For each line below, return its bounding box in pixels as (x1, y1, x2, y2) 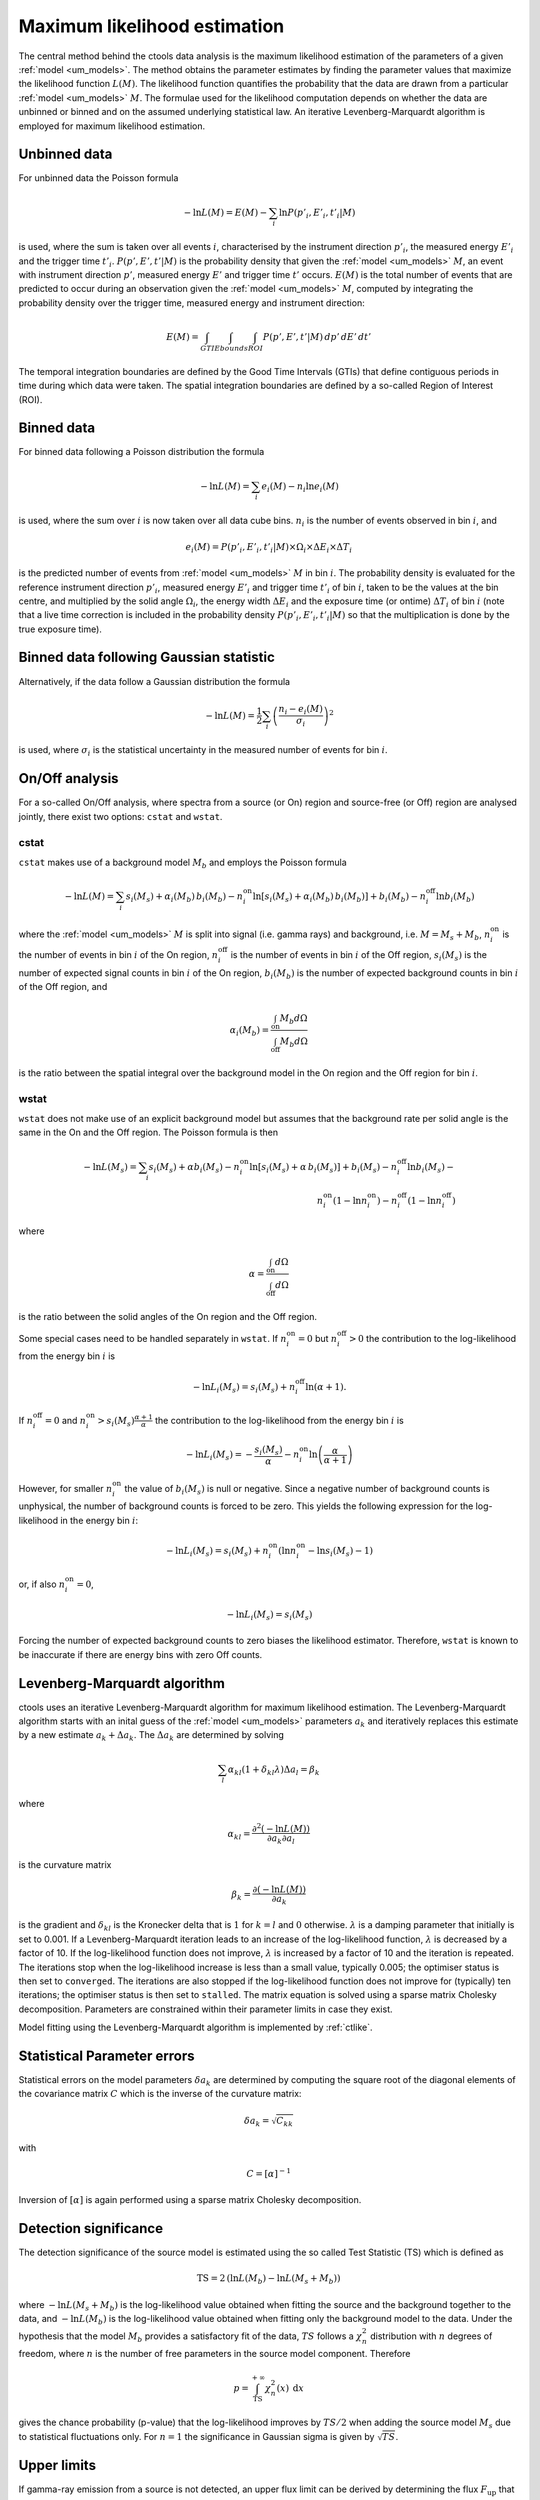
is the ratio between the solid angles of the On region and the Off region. (18, 1311, 318, 1323)
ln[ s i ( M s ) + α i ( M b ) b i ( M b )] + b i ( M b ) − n (252, 891, 427, 904)
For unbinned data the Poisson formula (18, 172, 179, 184)
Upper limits (18, 2457, 97, 2474)
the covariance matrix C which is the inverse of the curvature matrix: (18, 2088, 302, 2100)
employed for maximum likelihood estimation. (18, 120, 206, 132)
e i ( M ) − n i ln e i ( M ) (261, 480, 340, 494)
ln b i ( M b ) (435, 891, 475, 904)
